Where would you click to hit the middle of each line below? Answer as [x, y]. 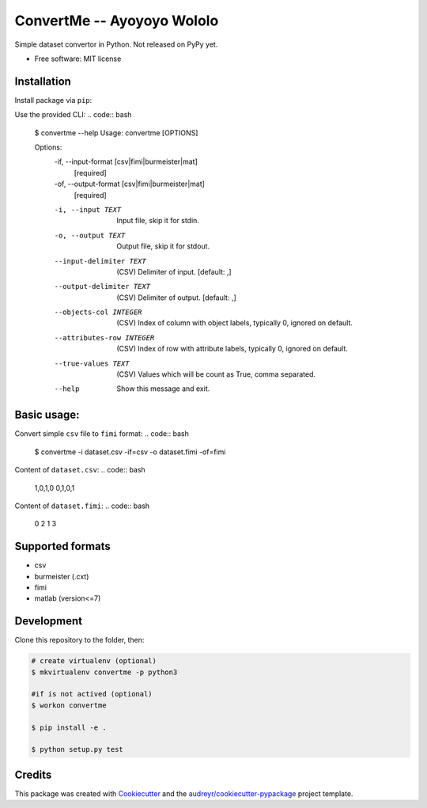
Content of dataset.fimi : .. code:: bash [82, 506]
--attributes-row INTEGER [104, 338]
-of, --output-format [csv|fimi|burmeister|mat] [130, 184]
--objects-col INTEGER [98, 312]
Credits [33, 774]
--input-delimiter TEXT [100, 261]
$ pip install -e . [69, 727]
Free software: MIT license [78, 59]
